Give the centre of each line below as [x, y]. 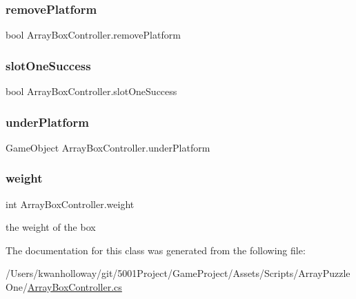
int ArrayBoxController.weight [70, 204]
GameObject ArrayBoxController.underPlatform [108, 147]
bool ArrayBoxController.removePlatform [93, 35]
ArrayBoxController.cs [75, 287]
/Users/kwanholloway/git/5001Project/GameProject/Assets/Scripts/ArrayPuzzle [178, 273]
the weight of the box [51, 227]
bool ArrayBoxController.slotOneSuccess [91, 91]
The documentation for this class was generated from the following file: [156, 250]
